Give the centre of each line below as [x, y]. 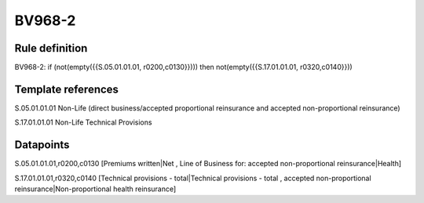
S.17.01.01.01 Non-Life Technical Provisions [83, 122]
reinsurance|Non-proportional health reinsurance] [95, 189]
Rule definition [51, 48]
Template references [67, 89]
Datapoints [42, 145]
